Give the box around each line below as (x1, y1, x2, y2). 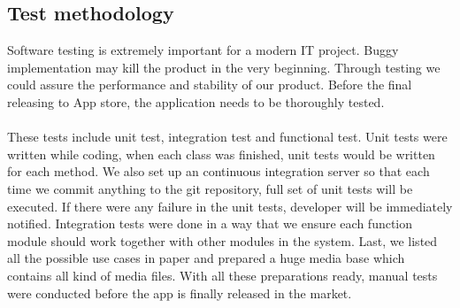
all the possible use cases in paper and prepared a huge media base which (7, 249, 405, 267)
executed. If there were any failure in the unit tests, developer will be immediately (7, 196, 453, 215)
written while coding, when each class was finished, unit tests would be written (7, 144, 435, 163)
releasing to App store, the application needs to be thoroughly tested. (7, 92, 385, 111)
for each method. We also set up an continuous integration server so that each (7, 162, 430, 181)
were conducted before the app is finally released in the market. (7, 283, 352, 302)
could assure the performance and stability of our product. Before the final (7, 75, 412, 94)
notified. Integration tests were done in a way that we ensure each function (7, 214, 413, 233)
